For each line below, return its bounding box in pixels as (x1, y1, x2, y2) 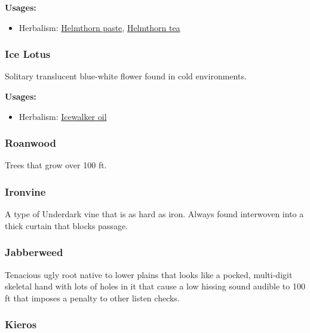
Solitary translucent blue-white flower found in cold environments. (5, 70, 247, 82)
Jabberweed (5, 245, 63, 260)
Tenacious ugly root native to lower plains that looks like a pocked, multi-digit (5, 268, 293, 280)
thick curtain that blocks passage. (5, 219, 128, 232)
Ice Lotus (5, 47, 51, 61)
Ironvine (5, 184, 46, 199)
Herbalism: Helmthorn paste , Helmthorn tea (19, 21, 180, 33)
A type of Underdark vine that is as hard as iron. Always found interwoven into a (5, 208, 304, 220)
